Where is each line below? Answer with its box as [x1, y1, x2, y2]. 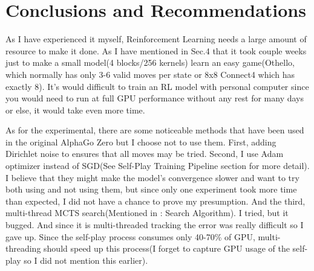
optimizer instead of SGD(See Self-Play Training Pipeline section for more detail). [5, 159, 310, 172]
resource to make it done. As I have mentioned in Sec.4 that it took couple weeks [5, 44, 307, 57]
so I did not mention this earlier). [24, 253, 148, 266]
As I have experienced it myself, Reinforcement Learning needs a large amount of [5, 33, 307, 45]
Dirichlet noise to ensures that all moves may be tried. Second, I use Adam [5, 147, 284, 160]
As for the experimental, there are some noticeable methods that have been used [5, 124, 304, 136]
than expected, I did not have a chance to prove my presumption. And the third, [5, 194, 306, 207]
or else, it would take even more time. [5, 103, 145, 116]
